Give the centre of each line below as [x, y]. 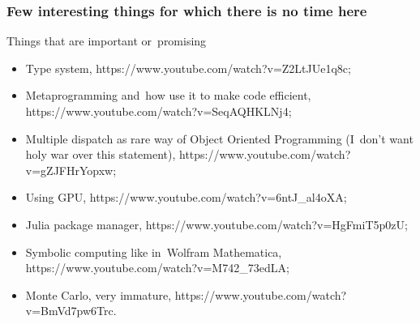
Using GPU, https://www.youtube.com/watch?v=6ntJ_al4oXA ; [186, 197]
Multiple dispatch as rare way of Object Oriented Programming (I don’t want [219, 138]
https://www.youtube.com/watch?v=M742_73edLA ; [157, 268]
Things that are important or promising [107, 41]
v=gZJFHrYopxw [69, 170]
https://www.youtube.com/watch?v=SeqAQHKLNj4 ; [159, 111]
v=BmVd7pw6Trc [69, 311]
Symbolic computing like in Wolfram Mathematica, [154, 252]
